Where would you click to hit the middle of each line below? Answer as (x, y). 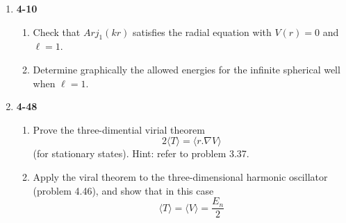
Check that (57, 32)
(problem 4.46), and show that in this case (123, 190)
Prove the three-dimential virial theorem (119, 129)
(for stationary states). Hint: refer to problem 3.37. (141, 153)
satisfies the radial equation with (202, 32)
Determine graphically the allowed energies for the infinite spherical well (187, 69)
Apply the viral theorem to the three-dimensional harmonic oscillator (180, 176)
